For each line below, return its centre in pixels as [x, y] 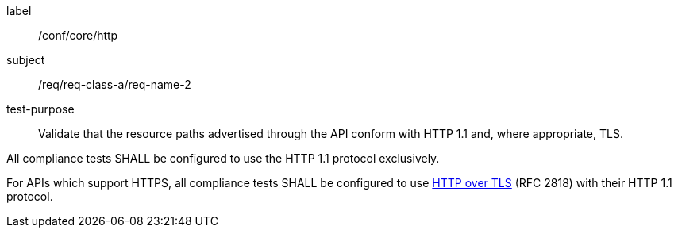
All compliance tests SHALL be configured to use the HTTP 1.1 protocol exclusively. [223, 158]
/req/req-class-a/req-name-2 [115, 84]
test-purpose [40, 109]
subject [26, 60]
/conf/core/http [78, 35]
